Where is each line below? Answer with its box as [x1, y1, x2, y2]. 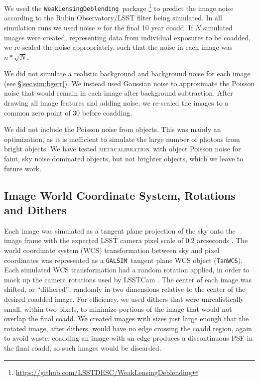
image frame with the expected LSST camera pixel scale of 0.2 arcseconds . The [4, 235, 248, 246]
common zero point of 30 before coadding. [4, 107, 132, 118]
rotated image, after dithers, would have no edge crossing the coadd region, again [4, 323, 252, 333]
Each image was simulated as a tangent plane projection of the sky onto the [4, 225, 236, 236]
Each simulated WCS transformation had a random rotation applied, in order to [4, 264, 250, 275]
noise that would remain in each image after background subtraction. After [4, 88, 233, 98]
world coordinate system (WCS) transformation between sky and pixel [4, 245, 220, 255]
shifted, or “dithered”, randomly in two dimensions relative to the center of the [4, 284, 246, 294]
